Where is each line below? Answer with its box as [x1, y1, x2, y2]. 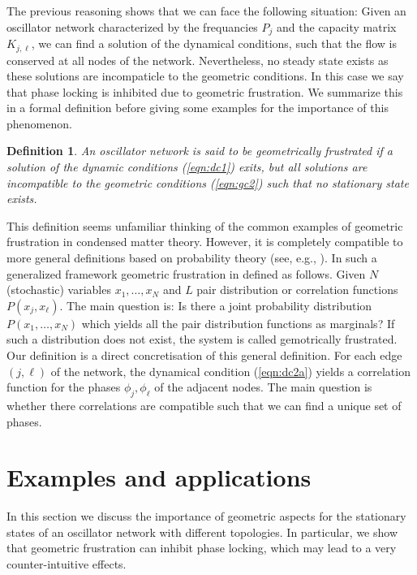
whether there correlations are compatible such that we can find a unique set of [6, 396, 402, 413]
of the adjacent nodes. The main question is [154, 378, 372, 396]
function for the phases [6, 378, 121, 396]
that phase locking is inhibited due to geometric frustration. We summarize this [6, 83, 403, 100]
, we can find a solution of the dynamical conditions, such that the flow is [31, 35, 397, 52]
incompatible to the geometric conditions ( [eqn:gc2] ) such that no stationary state [6, 174, 409, 191]
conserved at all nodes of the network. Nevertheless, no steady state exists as [6, 51, 389, 68]
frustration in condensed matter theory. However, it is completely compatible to [6, 233, 403, 250]
